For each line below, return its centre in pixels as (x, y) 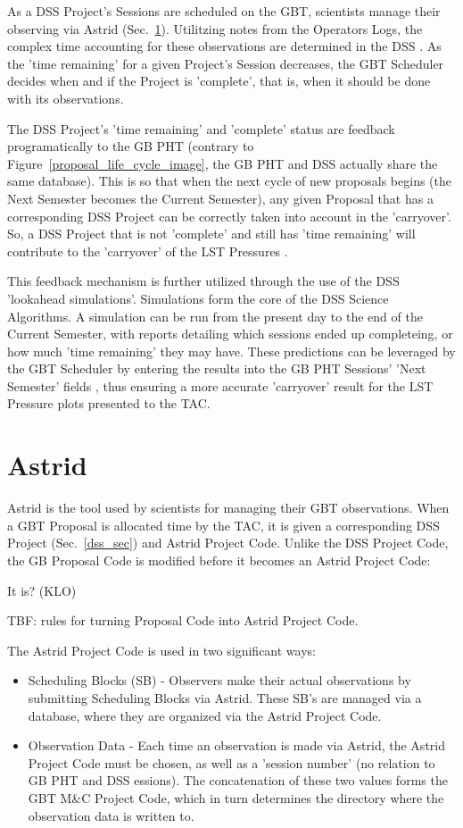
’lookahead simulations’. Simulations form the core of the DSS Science (198, 298)
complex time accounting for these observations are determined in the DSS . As (224, 46)
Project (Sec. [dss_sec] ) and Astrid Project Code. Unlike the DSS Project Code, (228, 543)
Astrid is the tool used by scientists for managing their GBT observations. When (228, 508)
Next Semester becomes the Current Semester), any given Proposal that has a (220, 198)
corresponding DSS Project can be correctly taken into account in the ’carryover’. (229, 216)
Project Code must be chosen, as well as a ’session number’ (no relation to (231, 762)
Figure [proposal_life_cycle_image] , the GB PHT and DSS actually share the (223, 163)
